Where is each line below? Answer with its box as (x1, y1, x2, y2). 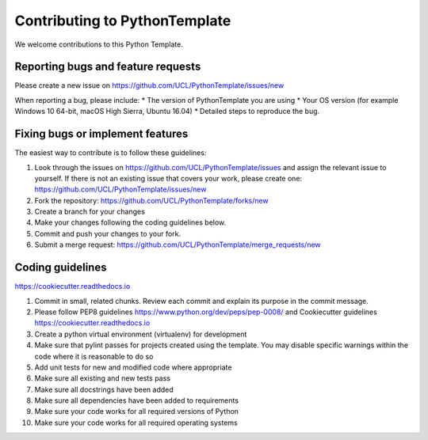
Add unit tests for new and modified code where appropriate (34, 362, 232, 372)
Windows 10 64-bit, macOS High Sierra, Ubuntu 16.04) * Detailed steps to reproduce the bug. (14, 107, 320, 116)
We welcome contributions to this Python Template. (14, 40, 184, 49)
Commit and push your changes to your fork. (34, 229, 182, 238)
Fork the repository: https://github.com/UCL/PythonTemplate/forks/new (34, 195, 269, 205)
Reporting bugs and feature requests (14, 60, 201, 74)
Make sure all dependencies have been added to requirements (34, 396, 239, 405)
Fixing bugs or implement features (14, 127, 189, 141)
